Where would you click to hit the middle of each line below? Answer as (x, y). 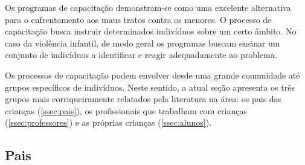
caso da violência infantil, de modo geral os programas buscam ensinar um (143, 43)
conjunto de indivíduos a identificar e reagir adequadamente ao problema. (141, 55)
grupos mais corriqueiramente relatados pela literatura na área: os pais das (143, 99)
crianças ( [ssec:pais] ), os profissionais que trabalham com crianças (126, 110)
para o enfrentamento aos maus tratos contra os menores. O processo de (138, 19)
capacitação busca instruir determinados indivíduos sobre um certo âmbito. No (151, 31)
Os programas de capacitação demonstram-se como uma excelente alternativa (148, 7)
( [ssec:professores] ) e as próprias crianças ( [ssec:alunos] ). (108, 122)
